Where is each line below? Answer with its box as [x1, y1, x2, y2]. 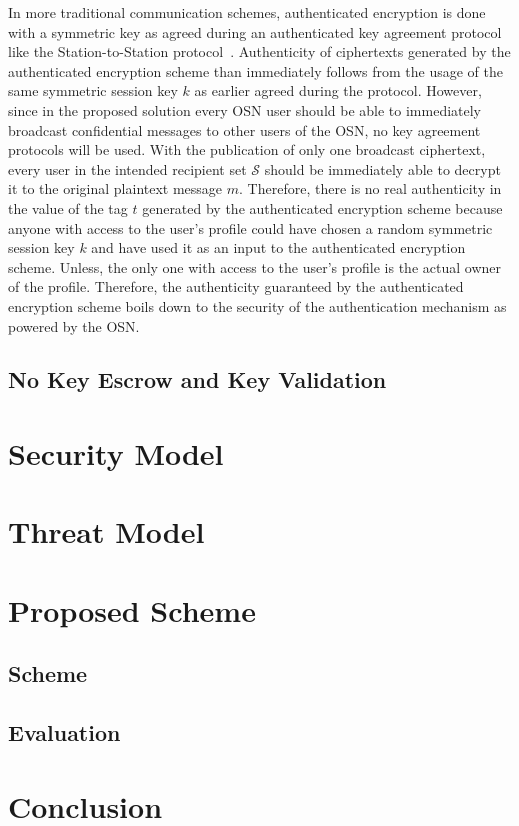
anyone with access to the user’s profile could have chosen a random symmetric [8, 217, 493, 238]
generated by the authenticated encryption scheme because [142, 197, 503, 218]
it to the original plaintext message [8, 178, 223, 199]
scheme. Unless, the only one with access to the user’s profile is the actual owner [8, 256, 501, 277]
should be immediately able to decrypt [264, 158, 501, 179]
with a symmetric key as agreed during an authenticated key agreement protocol [8, 21, 502, 42]
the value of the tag [8, 197, 128, 218]
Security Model [8, 433, 224, 474]
